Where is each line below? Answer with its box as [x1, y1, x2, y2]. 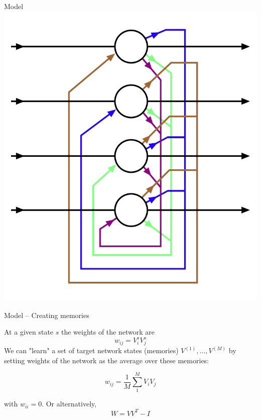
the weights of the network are [61, 327, 155, 337]
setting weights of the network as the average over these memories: [4, 355, 209, 365]
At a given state [4, 327, 54, 337]
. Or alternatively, [42, 398, 97, 409]
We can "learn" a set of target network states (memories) [4, 345, 179, 356]
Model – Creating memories [4, 309, 89, 320]
